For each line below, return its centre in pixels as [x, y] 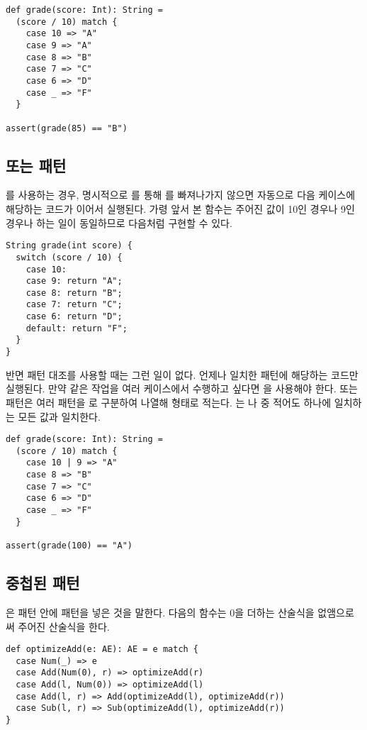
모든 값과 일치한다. [59, 416]
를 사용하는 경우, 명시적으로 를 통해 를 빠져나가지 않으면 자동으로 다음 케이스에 [181, 195]
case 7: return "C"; [74, 305]
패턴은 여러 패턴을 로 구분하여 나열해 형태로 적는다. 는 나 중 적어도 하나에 [169, 402]
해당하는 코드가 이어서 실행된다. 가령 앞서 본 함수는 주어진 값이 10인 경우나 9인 [180, 209]
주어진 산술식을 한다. [64, 626]
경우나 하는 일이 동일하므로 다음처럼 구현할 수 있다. [119, 222]
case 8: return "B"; [74, 293]
